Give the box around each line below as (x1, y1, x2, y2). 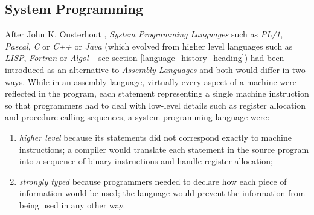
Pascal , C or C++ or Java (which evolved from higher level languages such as (5, 39, 293, 52)
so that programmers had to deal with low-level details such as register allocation (5, 98, 306, 111)
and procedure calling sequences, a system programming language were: (5, 111, 270, 123)
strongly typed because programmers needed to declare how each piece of (19, 175, 287, 187)
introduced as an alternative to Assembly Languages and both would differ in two (5, 63, 306, 75)
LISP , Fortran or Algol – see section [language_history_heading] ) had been (5, 51, 284, 64)
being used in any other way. (19, 198, 126, 211)
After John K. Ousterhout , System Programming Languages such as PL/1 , (5, 28, 283, 40)
